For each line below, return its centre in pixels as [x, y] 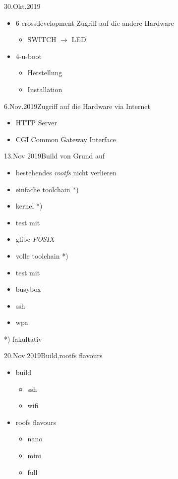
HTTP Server [36, 123]
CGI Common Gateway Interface [66, 139]
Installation [45, 89]
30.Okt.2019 [22, 6]
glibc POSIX [35, 239]
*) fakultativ [23, 339]
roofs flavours [36, 422]
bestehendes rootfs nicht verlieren [66, 172]
